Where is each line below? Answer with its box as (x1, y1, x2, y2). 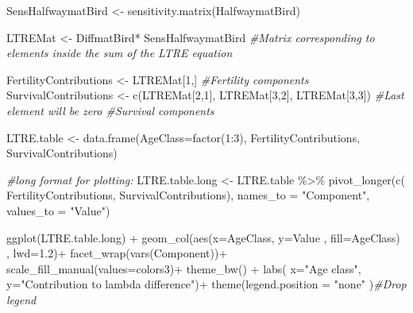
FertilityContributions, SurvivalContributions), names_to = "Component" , (6, 187, 370, 203)
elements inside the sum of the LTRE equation (6, 44, 233, 61)
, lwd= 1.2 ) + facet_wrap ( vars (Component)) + (6, 245, 228, 261)
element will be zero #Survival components (6, 102, 214, 118)
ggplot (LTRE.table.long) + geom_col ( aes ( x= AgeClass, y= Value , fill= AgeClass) (6, 229, 400, 245)
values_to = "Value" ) (6, 202, 110, 218)
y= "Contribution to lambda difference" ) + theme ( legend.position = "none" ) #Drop (6, 276, 407, 292)
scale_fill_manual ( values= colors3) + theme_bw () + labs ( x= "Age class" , (6, 260, 361, 276)
